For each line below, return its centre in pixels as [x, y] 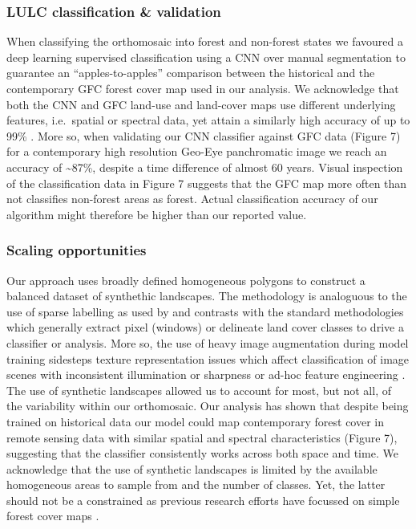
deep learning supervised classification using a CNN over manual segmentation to [206, 57]
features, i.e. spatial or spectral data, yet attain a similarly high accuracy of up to [208, 120]
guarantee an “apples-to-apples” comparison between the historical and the [191, 73]
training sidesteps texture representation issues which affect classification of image [208, 358]
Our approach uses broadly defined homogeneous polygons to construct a [186, 280]
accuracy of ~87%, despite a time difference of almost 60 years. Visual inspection [205, 167]
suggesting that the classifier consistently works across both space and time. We [202, 453]
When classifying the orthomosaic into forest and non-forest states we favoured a [205, 41]
